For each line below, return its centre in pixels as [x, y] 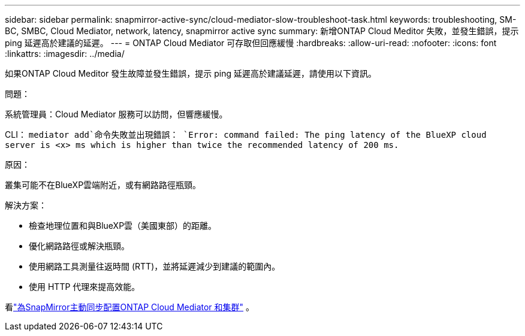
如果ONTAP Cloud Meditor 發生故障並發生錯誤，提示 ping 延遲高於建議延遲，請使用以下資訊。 [191, 73]
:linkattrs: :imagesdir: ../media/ [65, 54]
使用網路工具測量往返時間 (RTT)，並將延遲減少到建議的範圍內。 [155, 266]
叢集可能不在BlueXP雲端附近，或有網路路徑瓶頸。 [103, 185]
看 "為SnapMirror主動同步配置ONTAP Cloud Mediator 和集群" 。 [130, 307]
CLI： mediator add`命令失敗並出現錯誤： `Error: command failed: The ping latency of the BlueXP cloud [246, 134]
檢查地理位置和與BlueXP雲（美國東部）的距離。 [123, 225]
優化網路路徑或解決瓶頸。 [79, 246]
